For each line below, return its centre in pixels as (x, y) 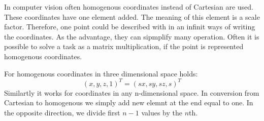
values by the (162, 112)
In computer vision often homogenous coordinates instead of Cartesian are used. (129, 7)
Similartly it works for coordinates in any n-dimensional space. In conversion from (132, 92)
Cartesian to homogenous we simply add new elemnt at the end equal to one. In (129, 103)
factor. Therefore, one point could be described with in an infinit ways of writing (130, 27)
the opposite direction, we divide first (62, 112)
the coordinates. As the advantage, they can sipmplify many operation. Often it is (132, 36)
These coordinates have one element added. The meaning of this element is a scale (132, 16)
